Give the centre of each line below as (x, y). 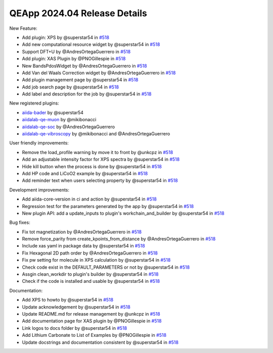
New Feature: (23, 28)
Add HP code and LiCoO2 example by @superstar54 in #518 (85, 173)
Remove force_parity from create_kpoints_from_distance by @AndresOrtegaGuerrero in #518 (119, 239)
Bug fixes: (20, 223)
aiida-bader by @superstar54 (53, 112)
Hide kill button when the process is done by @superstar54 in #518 (92, 166)
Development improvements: (39, 190)
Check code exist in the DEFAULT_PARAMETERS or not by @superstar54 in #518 (106, 267)
